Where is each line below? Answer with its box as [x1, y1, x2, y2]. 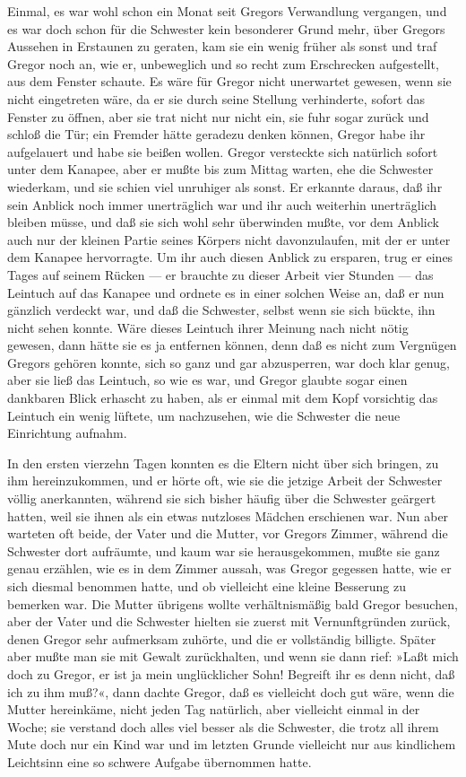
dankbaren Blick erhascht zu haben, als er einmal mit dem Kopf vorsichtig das [7, 388, 438, 407]
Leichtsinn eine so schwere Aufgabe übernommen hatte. [7, 752, 312, 771]
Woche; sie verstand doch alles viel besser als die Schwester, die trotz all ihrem [7, 717, 439, 736]
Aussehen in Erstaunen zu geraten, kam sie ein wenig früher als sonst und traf [7, 37, 437, 56]
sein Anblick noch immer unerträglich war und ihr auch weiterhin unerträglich [7, 195, 437, 214]
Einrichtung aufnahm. [7, 423, 127, 442]
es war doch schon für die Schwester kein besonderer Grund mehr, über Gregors [7, 19, 445, 38]
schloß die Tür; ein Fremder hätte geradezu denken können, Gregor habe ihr [7, 125, 426, 144]
